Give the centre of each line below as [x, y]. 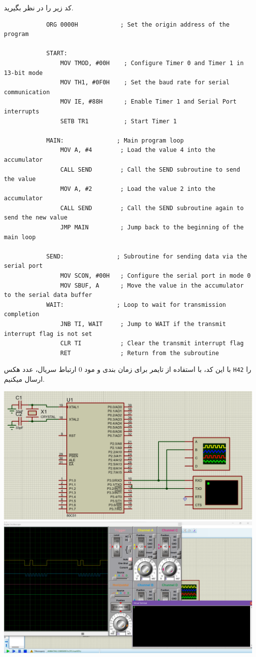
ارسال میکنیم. [24, 379]
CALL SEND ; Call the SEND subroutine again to [152, 208]
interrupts [22, 111]
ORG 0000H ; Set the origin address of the [138, 24]
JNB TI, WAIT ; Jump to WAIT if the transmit [143, 324]
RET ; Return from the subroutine [140, 353]
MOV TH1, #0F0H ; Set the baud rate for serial [145, 83]
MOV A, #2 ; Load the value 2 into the [138, 189]
